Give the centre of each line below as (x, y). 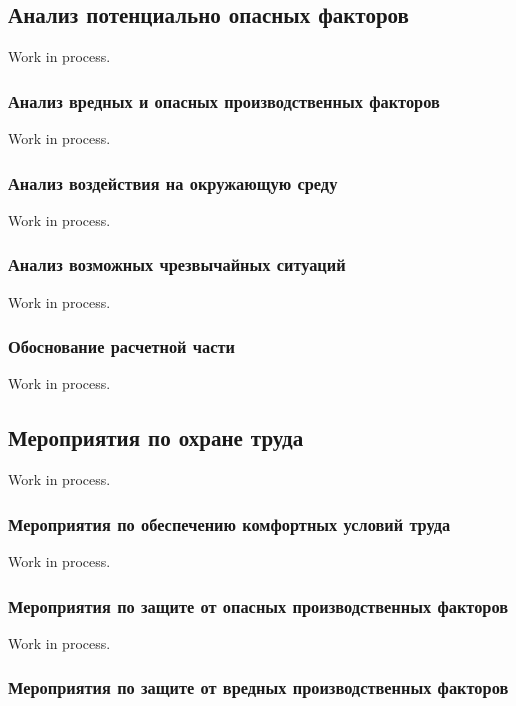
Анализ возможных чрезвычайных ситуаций (177, 264)
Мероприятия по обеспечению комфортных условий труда (229, 523)
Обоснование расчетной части (121, 346)
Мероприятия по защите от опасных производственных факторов (258, 605)
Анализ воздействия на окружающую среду (173, 182)
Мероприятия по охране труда (156, 437)
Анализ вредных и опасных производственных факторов (224, 100)
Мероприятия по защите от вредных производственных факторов (258, 687)
